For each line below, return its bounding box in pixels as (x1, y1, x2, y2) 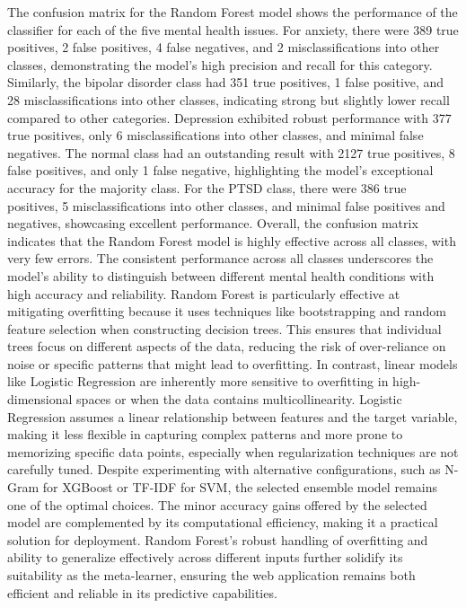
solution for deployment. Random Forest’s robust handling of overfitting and (7, 530, 428, 549)
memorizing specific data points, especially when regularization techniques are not (7, 442, 459, 461)
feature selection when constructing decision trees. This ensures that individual (7, 319, 442, 338)
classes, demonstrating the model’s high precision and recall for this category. (7, 55, 433, 74)
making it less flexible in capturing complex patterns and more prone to (7, 425, 403, 444)
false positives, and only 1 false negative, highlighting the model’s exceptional (7, 161, 434, 180)
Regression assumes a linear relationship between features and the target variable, (7, 407, 458, 426)
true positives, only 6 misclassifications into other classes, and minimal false (7, 126, 424, 145)
